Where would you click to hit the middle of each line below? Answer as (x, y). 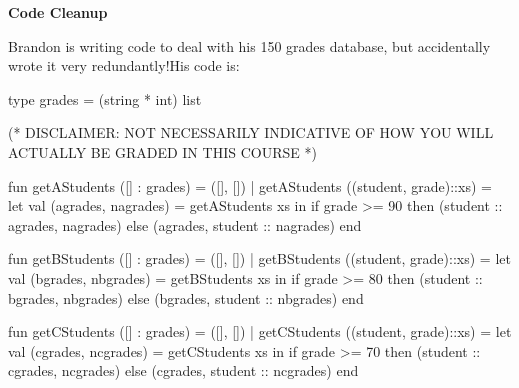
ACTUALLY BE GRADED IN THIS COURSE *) (162, 151)
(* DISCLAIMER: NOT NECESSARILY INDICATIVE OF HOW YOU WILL (251, 132)
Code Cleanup (58, 12)
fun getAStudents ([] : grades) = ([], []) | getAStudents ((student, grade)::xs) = (250, 185)
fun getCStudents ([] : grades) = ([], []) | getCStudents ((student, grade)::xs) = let (260, 331)
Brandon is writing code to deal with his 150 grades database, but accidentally (249, 45)
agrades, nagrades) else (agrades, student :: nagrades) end (185, 224)
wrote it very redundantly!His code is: (124, 65)
